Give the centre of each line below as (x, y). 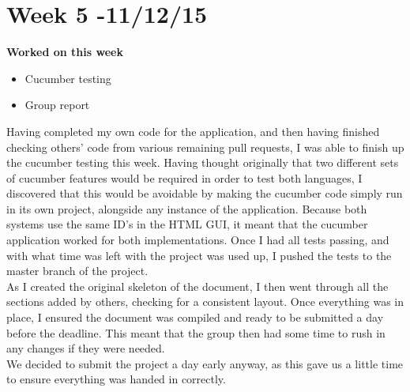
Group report (57, 105)
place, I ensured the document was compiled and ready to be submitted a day (195, 317)
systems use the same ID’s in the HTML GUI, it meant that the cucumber (187, 224)
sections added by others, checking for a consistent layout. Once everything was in (205, 302)
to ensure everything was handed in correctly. (116, 379)
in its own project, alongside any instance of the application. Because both (187, 208)
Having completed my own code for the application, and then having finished (193, 131)
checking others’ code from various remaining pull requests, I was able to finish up (205, 147)
